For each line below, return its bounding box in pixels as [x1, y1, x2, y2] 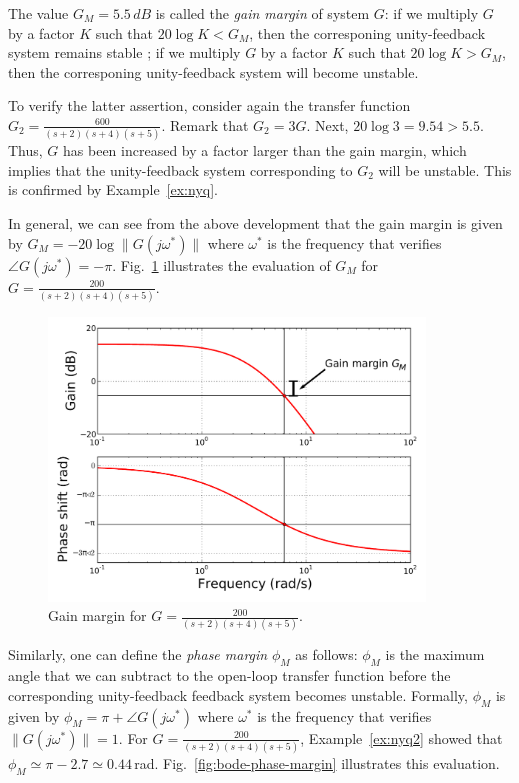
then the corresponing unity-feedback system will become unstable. [8, 61, 419, 82]
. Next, [306, 114, 349, 135]
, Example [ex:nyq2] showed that [300, 727, 503, 748]
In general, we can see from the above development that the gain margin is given [8, 213, 503, 234]
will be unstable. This [378, 159, 512, 180]
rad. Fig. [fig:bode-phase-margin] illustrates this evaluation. [134, 752, 500, 773]
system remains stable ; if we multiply [8, 42, 241, 63]
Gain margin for [48, 605, 147, 626]
